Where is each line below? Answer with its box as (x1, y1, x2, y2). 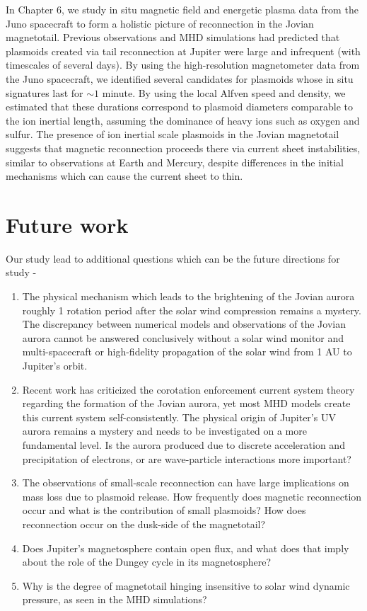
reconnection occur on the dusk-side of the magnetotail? (22, 516, 266, 531)
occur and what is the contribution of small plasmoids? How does (22, 503, 306, 518)
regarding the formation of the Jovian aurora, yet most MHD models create (22, 396, 351, 411)
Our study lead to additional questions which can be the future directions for (6, 251, 340, 265)
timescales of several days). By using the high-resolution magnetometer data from (6, 57, 360, 72)
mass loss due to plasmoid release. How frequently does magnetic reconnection (22, 489, 362, 503)
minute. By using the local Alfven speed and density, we (102, 85, 346, 100)
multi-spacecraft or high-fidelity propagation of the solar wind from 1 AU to (22, 344, 352, 359)
